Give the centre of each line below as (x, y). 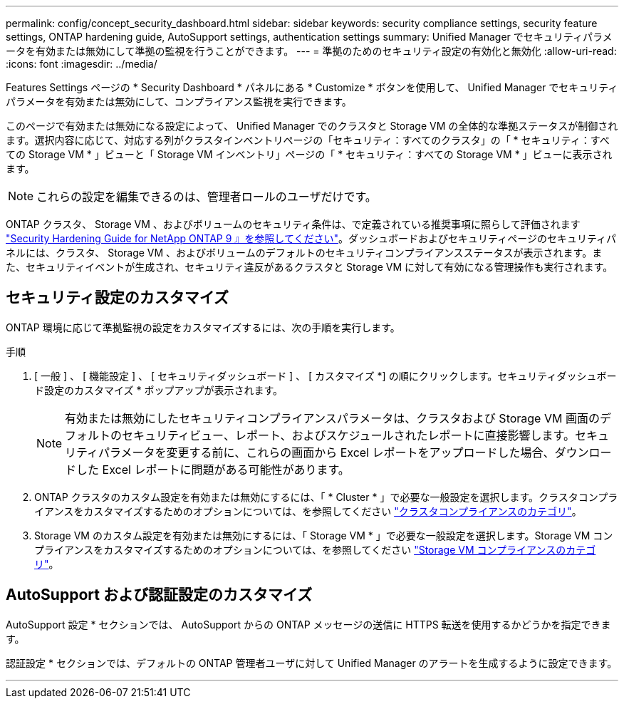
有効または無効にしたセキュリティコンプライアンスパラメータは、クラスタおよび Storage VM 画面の (332, 418)
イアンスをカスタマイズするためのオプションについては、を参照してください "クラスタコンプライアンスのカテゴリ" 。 (308, 511)
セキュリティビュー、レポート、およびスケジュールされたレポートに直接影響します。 (348, 435)
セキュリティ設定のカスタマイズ (118, 298)
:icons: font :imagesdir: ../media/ (82, 64)
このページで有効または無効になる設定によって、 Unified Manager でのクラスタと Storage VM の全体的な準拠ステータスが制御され (312, 126)
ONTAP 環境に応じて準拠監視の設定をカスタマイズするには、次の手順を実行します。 (203, 327)
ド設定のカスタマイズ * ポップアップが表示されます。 (159, 390)
